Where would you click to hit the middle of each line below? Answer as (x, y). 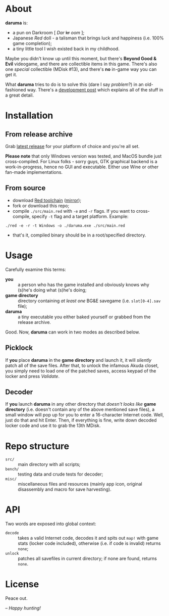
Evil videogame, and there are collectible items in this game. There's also (81, 64)
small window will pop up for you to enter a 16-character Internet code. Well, (84, 415)
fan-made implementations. (34, 172)
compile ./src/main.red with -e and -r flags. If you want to (74, 211)
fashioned (16, 89)
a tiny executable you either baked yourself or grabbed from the (84, 317)
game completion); (32, 43)
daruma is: (17, 23)
